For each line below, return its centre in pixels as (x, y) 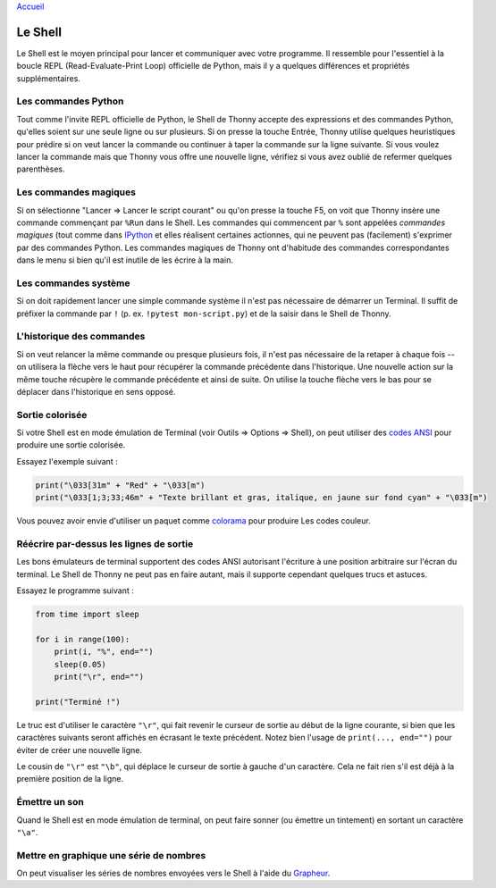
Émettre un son (50, 802)
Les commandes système (73, 283)
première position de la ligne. (70, 779)
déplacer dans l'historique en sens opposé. (96, 391)
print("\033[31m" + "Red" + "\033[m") (120, 485)
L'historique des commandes (81, 337)
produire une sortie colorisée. (71, 445)
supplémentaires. (48, 78)
